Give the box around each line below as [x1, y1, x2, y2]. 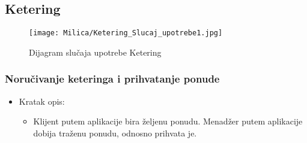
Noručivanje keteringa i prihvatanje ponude [5, 71, 220, 86]
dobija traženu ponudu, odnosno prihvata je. [33, 126, 197, 139]
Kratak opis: [19, 95, 65, 107]
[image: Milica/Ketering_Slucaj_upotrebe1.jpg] [29, 29, 223, 38]
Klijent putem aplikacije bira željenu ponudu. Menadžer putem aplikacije [33, 115, 303, 127]
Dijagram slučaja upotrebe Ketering [29, 45, 162, 58]
